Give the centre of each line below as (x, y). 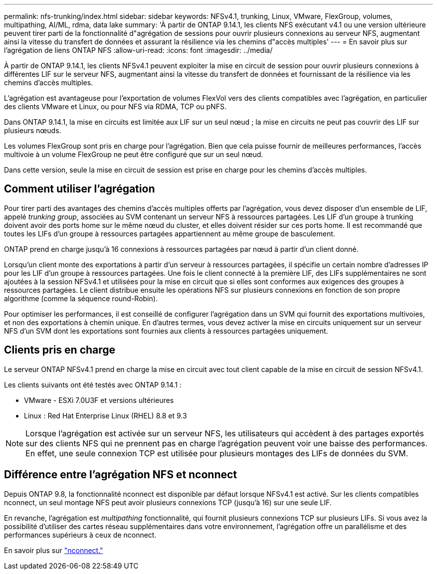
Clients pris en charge (60, 350)
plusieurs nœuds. (33, 130)
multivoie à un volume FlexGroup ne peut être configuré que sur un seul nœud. (134, 154)
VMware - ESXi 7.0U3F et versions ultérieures (99, 400)
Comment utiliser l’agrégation (80, 189)
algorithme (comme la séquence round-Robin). (81, 298)
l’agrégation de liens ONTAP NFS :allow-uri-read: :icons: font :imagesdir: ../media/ (138, 50)
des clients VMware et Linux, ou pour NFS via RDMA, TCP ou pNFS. (115, 106)
